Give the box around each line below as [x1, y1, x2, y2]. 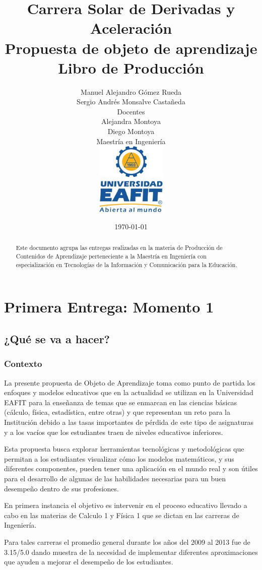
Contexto [4, 357, 42, 370]
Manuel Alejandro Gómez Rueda [81, 86, 181, 97]
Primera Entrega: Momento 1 [4, 296, 214, 317]
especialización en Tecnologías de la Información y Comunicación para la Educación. [16, 260, 237, 269]
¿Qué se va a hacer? [4, 331, 110, 346]
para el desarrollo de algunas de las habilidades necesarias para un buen [4, 473, 226, 483]
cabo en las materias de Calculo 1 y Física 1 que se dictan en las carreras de [4, 510, 239, 520]
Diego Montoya [107, 126, 155, 137]
